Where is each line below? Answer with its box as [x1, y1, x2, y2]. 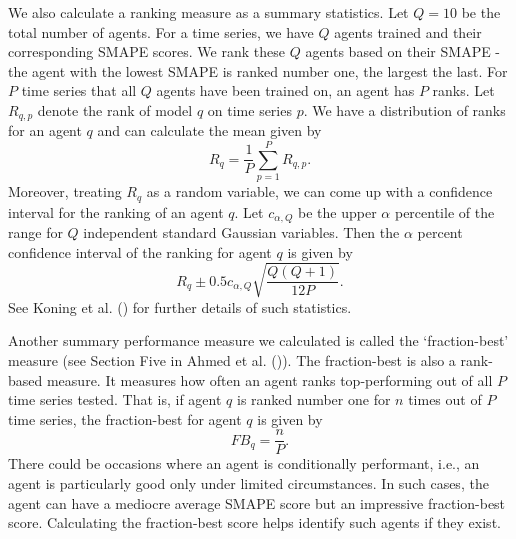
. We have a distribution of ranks [303, 99, 506, 120]
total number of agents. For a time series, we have [8, 21, 314, 42]
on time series [207, 99, 292, 120]
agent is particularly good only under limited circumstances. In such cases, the [8, 473, 489, 493]
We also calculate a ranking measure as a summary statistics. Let [8, 2, 409, 22]
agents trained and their [334, 21, 482, 42]
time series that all [21, 80, 137, 101]
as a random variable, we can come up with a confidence [146, 181, 493, 202]
